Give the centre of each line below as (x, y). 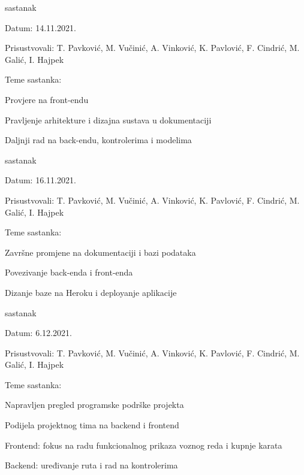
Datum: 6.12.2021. (38, 333)
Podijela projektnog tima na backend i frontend (92, 425)
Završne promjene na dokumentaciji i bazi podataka (100, 252)
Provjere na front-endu (47, 99)
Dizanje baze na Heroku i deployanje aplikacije (91, 292)
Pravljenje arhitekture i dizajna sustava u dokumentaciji (108, 119)
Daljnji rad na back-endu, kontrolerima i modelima (98, 140)
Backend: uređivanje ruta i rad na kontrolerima (91, 465)
